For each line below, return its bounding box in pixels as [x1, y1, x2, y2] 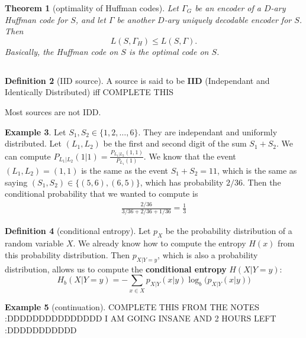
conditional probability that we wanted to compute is [5, 187, 198, 200]
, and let [75, 13, 106, 25]
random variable [5, 237, 64, 249]
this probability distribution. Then [5, 248, 130, 261]
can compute [5, 149, 51, 162]
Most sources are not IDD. [5, 105, 101, 118]
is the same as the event [81, 164, 168, 176]
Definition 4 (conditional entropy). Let [5, 225, 151, 237]
